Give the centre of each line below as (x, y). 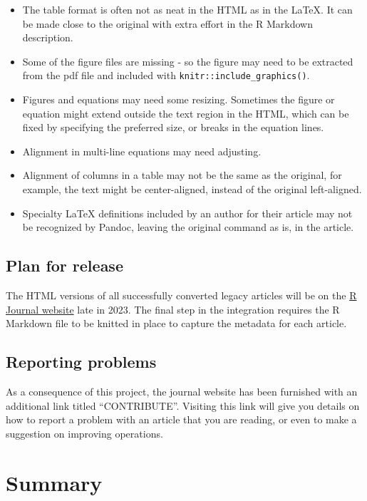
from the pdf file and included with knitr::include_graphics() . (166, 75)
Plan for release (64, 265)
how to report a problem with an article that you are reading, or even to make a (181, 419)
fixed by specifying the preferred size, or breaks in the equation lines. (173, 127)
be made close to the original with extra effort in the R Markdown (167, 23)
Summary (54, 482)
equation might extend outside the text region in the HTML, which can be (186, 113)
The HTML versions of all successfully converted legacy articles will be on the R (181, 295)
